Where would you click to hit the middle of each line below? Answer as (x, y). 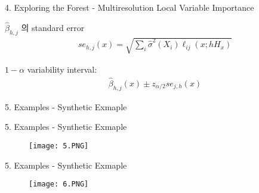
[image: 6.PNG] (59, 184)
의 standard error (53, 27)
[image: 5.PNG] (59, 146)
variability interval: (62, 69)
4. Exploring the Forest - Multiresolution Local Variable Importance (129, 7)
